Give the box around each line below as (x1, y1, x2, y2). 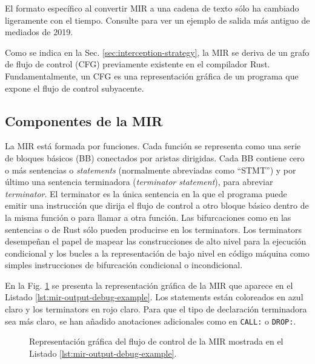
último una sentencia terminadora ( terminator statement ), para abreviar (5, 175, 273, 188)
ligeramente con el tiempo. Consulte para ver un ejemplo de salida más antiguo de (5, 13, 310, 26)
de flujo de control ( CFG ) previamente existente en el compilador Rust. (5, 58, 270, 70)
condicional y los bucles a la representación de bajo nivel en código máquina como (5, 246, 310, 259)
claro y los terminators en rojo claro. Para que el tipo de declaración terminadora (5, 303, 307, 315)
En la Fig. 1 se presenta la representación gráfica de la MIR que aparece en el (5, 278, 293, 291)
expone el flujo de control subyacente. (5, 81, 144, 94)
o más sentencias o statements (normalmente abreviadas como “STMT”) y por (5, 163, 296, 176)
